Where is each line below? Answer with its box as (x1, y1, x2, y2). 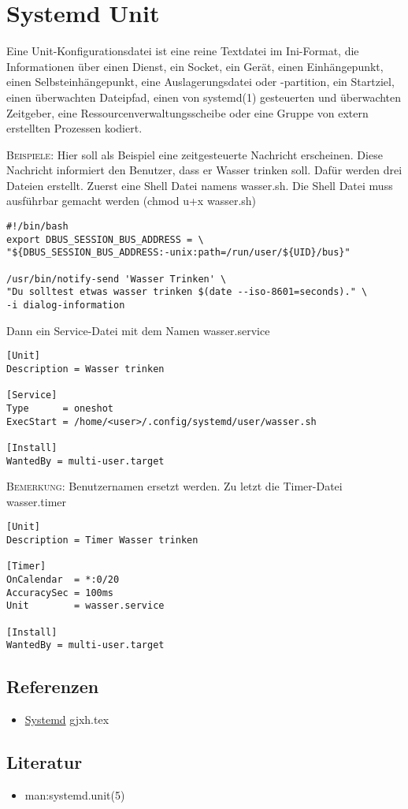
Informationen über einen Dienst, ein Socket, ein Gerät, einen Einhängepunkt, (6, 58, 384, 74)
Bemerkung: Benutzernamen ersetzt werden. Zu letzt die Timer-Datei (6, 478, 343, 494)
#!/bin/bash (6, 221, 69, 233)
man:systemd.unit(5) (24, 786, 125, 803)
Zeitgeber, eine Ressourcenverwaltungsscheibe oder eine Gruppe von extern (6, 104, 369, 121)
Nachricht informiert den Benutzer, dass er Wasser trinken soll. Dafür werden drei (6, 162, 402, 178)
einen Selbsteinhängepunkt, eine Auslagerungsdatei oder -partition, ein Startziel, (6, 73, 395, 90)
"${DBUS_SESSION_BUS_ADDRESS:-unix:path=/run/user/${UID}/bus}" (6, 247, 351, 259)
